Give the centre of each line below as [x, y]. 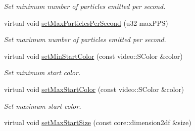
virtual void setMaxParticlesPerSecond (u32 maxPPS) [86, 22]
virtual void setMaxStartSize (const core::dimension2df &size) [98, 122]
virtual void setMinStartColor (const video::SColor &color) [93, 56]
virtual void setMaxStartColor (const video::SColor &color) [94, 89]
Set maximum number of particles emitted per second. [85, 39]
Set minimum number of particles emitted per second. [85, 6]
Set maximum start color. [43, 106]
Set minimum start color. [42, 72]
